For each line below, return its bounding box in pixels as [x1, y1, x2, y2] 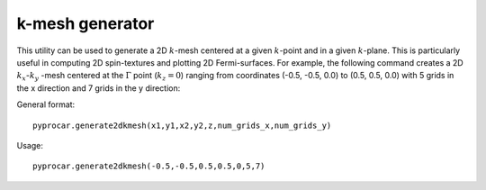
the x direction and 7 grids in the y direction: [16, 82, 181, 94]
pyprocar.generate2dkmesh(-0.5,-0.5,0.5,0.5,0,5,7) [32, 161, 265, 171]
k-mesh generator [16, 14, 155, 33]
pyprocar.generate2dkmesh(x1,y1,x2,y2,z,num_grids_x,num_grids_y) [32, 120, 332, 131]
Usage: [16, 140, 44, 150]
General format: [16, 99, 76, 110]
